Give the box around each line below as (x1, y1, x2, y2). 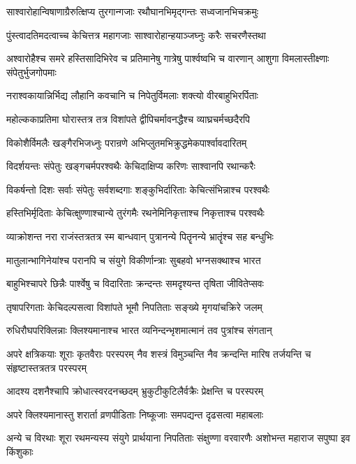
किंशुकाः (6, 444, 34, 458)
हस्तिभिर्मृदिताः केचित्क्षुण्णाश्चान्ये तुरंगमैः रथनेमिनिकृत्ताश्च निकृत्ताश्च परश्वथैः (6, 205, 265, 220)
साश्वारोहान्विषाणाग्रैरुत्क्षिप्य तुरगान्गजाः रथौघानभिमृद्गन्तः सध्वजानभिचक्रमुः (6, 4, 259, 18)
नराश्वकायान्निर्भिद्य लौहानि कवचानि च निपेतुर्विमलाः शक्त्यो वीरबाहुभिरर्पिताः (6, 88, 258, 103)
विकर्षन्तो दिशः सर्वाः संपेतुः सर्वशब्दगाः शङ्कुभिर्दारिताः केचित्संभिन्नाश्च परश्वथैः (6, 182, 270, 196)
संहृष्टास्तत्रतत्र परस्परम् (6, 360, 87, 375)
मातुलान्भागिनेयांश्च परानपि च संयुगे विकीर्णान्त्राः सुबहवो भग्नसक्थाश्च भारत (6, 252, 261, 267)
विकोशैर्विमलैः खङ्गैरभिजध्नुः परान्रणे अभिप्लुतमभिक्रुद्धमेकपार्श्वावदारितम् (6, 135, 247, 150)
